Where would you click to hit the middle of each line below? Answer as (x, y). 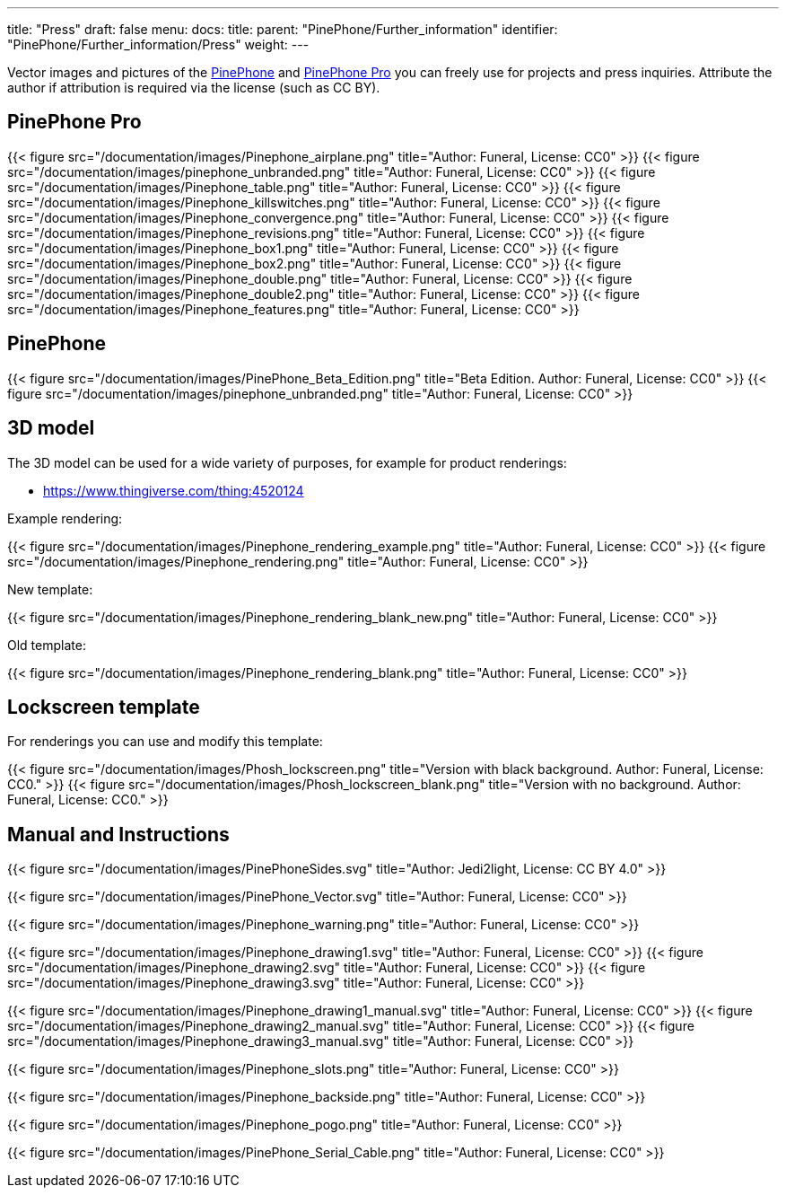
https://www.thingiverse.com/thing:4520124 (174, 490)
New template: (50, 589)
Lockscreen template (104, 707)
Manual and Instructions (118, 834)
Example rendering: (65, 518)
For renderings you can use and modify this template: (165, 742)
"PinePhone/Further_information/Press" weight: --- (158, 44)
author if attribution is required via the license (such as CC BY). (194, 88)
